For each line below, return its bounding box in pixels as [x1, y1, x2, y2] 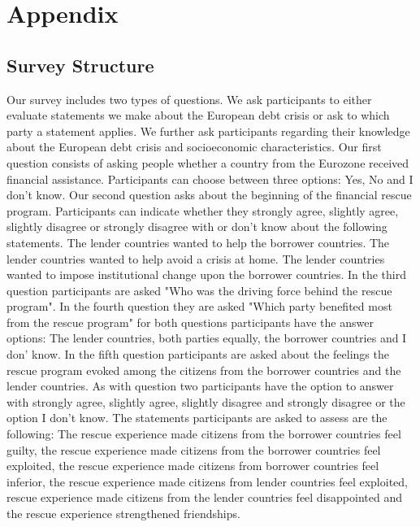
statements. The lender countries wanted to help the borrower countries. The [6, 233, 390, 250]
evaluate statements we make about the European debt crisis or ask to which [6, 107, 390, 124]
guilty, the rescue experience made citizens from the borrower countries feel [6, 441, 381, 458]
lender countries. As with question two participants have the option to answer [6, 377, 394, 394]
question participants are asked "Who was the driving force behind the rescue [6, 281, 392, 298]
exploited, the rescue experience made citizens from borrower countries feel [6, 457, 379, 474]
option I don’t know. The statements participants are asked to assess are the [6, 409, 388, 426]
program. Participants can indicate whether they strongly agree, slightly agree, [6, 202, 399, 219]
